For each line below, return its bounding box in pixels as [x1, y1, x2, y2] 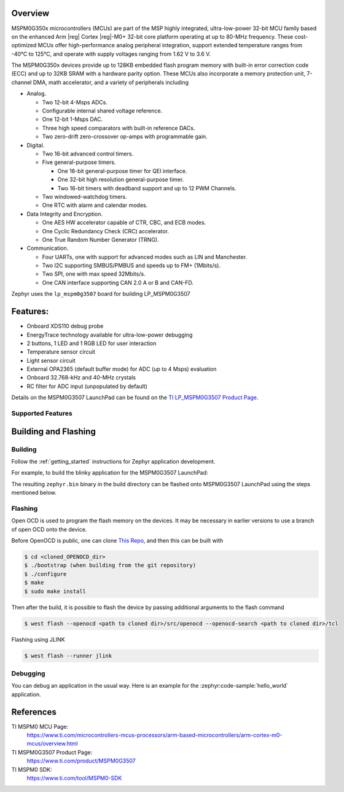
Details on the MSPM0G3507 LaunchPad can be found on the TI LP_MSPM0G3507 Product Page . [11, 394, 259, 402]
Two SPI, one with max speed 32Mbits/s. [42, 270, 146, 278]
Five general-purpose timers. [42, 158, 116, 166]
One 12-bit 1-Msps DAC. [42, 115, 103, 123]
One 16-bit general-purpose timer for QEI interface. [57, 167, 187, 174]
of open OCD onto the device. [11, 526, 87, 533]
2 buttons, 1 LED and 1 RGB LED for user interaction [26, 340, 157, 347]
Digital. [26, 141, 45, 149]
